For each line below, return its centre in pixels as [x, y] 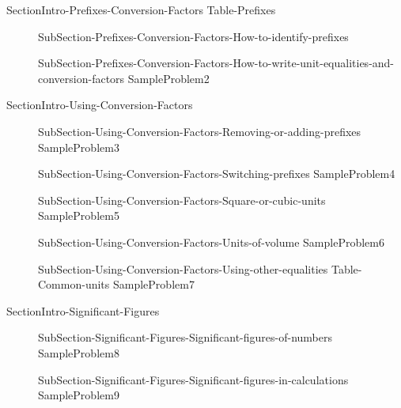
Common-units [74, 284]
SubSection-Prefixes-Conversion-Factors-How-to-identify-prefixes [193, 36]
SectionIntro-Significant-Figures [83, 310]
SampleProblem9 [79, 395]
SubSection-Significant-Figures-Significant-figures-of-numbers [185, 337]
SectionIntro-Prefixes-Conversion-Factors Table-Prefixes [141, 9]
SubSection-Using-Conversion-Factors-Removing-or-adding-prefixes [200, 131]
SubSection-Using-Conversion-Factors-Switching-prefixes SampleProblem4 [217, 174]
